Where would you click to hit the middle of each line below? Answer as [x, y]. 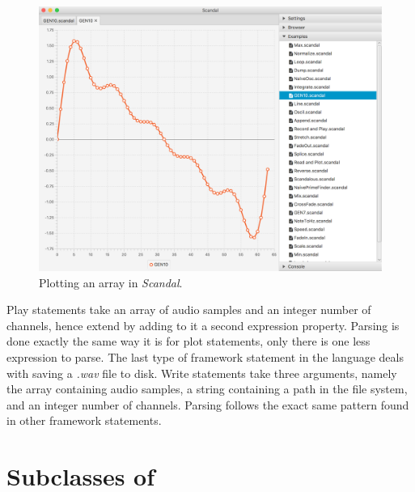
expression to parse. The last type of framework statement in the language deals [205, 357]
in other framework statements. [84, 420]
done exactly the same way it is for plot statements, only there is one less [188, 341]
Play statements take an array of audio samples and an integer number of [189, 310]
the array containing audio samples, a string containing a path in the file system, [207, 389]
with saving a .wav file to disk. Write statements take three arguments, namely [202, 373]
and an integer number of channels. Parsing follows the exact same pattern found [208, 404]
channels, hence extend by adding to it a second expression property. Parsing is [203, 325]
